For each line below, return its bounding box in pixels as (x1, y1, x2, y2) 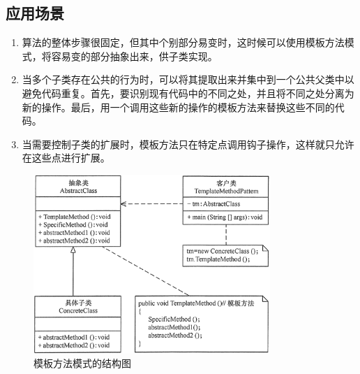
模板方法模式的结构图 (33, 356, 131, 371)
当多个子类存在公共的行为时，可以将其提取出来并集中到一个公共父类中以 (22, 72, 354, 87)
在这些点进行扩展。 (22, 150, 110, 165)
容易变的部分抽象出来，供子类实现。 (51, 48, 218, 63)
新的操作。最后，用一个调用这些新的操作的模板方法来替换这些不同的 (22, 99, 335, 114)
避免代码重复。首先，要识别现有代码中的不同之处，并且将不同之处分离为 (22, 85, 354, 100)
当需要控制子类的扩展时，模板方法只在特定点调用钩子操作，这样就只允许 (22, 136, 354, 151)
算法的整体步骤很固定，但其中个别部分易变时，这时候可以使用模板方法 (22, 35, 345, 50)
